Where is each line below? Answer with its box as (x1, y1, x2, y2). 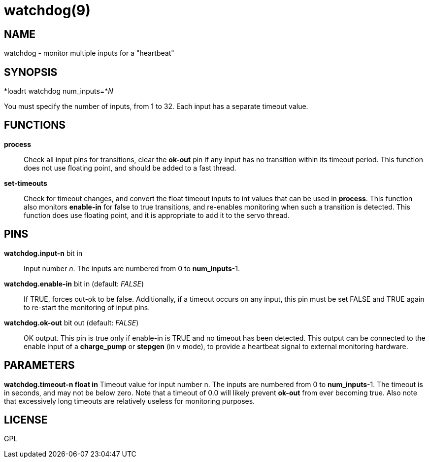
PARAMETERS (4, 359, 75, 372)
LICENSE (4, 413, 48, 426)
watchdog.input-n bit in (4, 249, 83, 257)
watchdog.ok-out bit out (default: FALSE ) (4, 318, 139, 327)
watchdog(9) (4, 2, 91, 19)
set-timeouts (4, 178, 47, 187)
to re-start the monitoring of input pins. (24, 303, 150, 312)
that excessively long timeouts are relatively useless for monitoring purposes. (4, 396, 255, 405)
